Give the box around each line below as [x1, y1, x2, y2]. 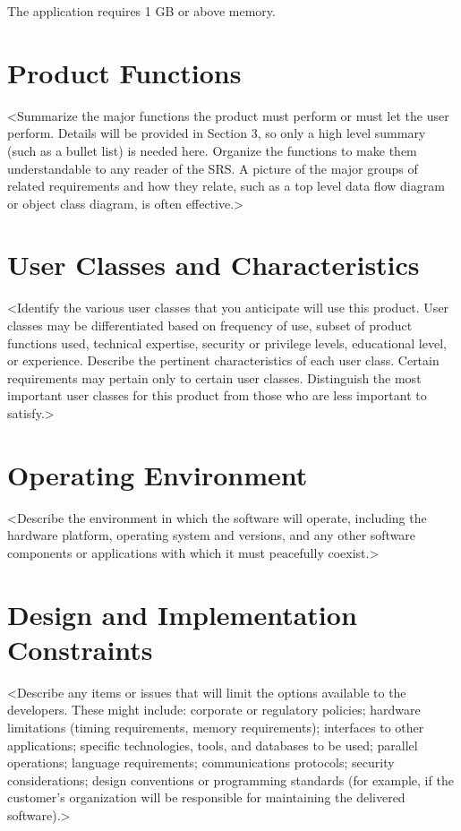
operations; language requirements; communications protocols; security [7, 753, 395, 772]
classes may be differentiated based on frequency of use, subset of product [7, 316, 413, 334]
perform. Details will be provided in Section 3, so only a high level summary [7, 124, 426, 142]
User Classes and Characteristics [7, 246, 420, 283]
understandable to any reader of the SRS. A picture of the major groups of [7, 158, 418, 177]
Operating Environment [7, 456, 308, 493]
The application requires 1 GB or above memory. [7, 2, 276, 20]
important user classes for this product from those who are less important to [7, 386, 427, 405]
